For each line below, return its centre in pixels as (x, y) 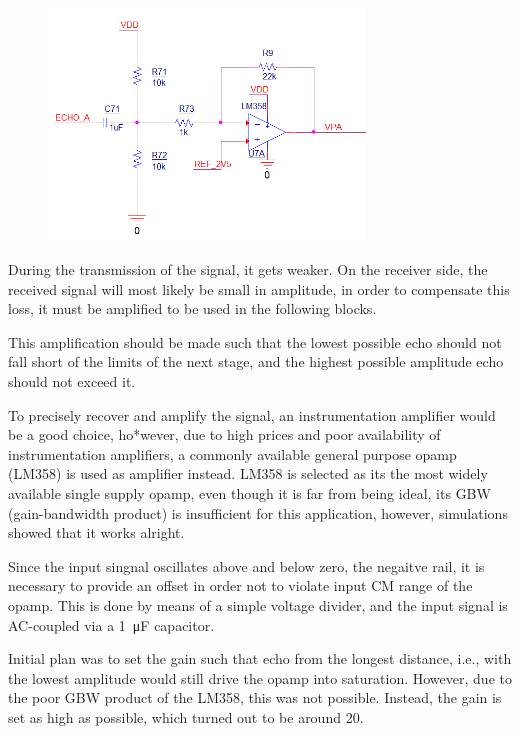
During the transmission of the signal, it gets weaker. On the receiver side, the (248, 269)
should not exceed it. (72, 380)
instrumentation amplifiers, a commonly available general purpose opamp (232, 453)
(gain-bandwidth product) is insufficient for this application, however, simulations (258, 512)
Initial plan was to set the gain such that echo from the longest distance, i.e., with (260, 658)
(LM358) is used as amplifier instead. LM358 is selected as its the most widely (248, 473)
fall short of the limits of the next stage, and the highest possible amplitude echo (256, 361)
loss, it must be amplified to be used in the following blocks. (192, 308)
